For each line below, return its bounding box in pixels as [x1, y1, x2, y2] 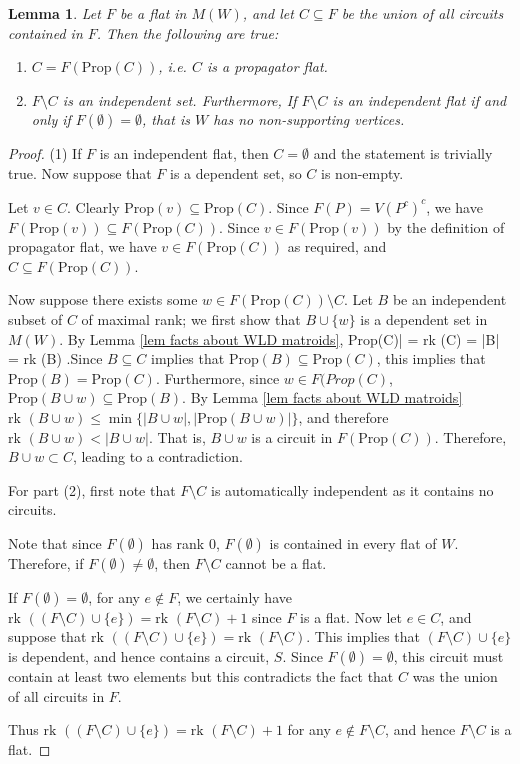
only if [31, 109, 71, 130]
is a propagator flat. [206, 56, 328, 77]
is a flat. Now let [300, 606, 403, 627]
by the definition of [387, 216, 505, 237]
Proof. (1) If [8, 143, 82, 164]
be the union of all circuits [341, 3, 504, 23]
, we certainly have [177, 586, 292, 607]
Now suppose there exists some [8, 289, 198, 310]
